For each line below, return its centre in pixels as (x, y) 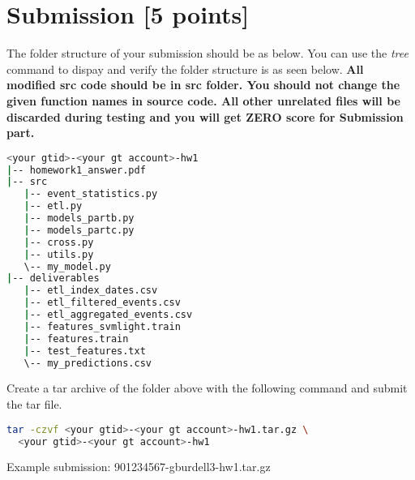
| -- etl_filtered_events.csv (102, 303)
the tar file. (34, 404)
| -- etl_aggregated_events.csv (108, 315)
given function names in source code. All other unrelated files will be (203, 100)
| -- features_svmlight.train (102, 326)
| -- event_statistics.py (91, 194)
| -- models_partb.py (79, 219)
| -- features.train (76, 339)
